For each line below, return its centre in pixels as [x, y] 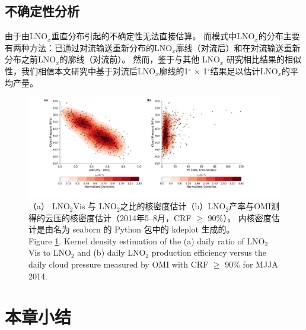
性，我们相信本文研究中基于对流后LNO [80, 70]
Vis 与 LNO [95, 206]
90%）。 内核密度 [240, 217]
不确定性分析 [42, 11]
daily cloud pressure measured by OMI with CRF [119, 264]
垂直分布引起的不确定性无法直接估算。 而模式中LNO [153, 36]
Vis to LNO [50, 252]
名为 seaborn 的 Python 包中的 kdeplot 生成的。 [144, 229]
